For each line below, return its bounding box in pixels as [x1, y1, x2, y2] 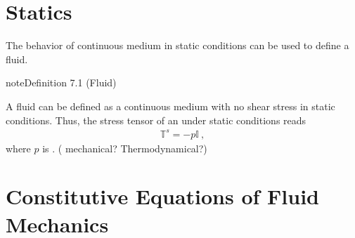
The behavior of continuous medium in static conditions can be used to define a [6, 38, 349, 53]
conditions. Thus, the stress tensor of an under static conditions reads [6, 112, 306, 127]
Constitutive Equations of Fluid [6, 182, 320, 211]
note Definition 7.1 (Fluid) [6, 75, 117, 90]
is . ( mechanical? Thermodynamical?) [42, 140, 207, 155]
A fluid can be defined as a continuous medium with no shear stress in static [6, 98, 335, 113]
